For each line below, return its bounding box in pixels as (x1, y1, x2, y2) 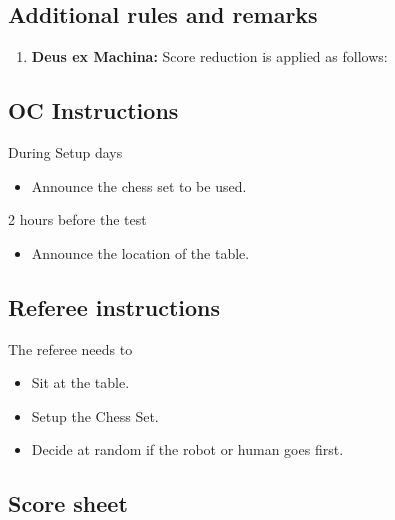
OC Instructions (8, 95, 179, 126)
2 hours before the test (8, 209, 147, 230)
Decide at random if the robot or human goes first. (31, 439, 344, 460)
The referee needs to (8, 338, 133, 359)
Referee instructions (8, 291, 221, 322)
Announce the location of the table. (31, 242, 250, 263)
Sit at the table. (31, 372, 130, 393)
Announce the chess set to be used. (31, 175, 247, 196)
